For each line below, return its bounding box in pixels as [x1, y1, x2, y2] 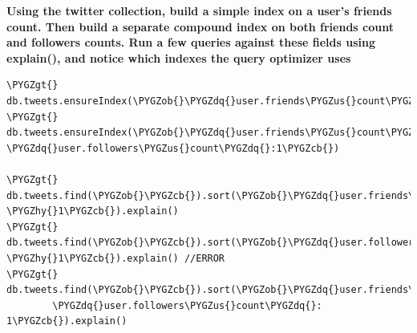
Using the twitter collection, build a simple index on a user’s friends [6, 2, 392, 18]
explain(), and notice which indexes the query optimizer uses [6, 49, 351, 66]
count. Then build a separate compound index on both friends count [6, 18, 394, 35]
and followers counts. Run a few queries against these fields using [6, 34, 375, 51]
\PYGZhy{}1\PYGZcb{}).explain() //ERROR [6, 252, 225, 264]
